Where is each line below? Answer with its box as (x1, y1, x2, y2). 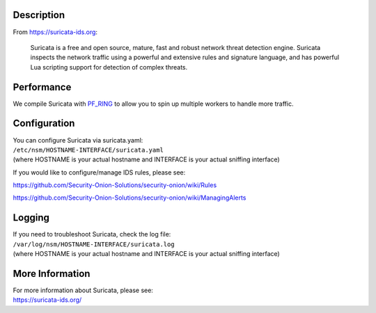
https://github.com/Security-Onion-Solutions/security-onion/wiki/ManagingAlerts (13, 193, 246, 202)
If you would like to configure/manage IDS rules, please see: (13, 168, 186, 177)
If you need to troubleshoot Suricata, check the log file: (13, 230, 171, 239)
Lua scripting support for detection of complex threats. (30, 63, 188, 71)
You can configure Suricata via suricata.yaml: (13, 136, 143, 144)
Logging (13, 212, 50, 224)
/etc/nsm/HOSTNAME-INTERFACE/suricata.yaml (13, 146, 164, 154)
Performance (13, 81, 72, 93)
